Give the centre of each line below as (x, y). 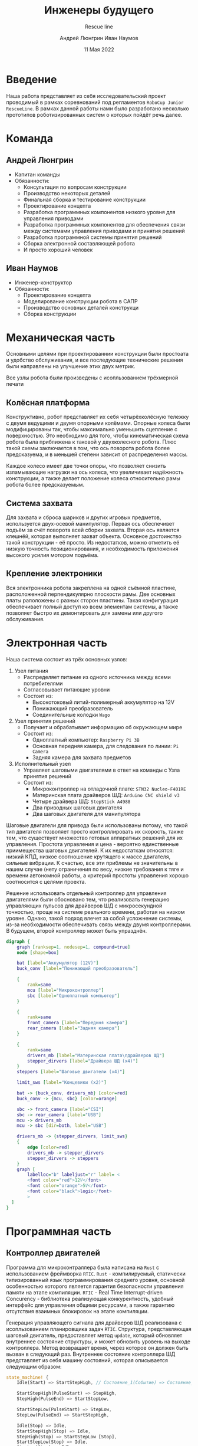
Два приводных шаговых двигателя (77, 807)
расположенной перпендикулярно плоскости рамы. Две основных (91, 594)
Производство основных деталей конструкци (81, 307)
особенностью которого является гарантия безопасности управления (95, 1286)
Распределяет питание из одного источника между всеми (97, 677)
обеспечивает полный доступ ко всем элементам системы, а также (92, 606)
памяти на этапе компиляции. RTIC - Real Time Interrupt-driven (85, 1292)
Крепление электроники (54, 574)
